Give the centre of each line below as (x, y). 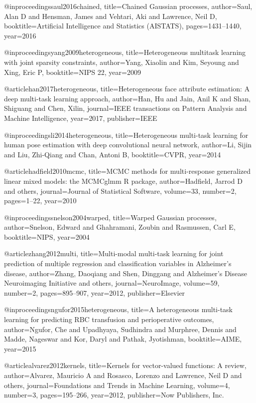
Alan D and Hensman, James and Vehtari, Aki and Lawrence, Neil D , (111, 16)
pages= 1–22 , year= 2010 (40, 201)
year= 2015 (20, 348)
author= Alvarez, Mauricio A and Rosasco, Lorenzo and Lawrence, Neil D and (123, 375)
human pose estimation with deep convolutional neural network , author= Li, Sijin (128, 145)
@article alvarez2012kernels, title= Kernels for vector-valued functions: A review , (125, 365)
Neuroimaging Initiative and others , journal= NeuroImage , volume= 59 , (112, 283)
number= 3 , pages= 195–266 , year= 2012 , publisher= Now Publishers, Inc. (114, 395)
